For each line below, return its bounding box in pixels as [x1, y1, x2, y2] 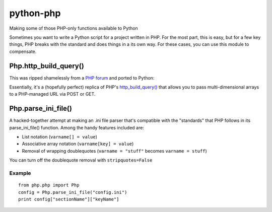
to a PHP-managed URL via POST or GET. [9, 91, 96, 97]
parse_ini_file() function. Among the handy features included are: [9, 124, 145, 130]
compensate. [9, 48, 37, 54]
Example [9, 170, 31, 177]
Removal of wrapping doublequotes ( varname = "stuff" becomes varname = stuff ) [22, 148, 208, 154]
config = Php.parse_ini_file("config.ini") [18, 189, 127, 195]
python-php [9, 8, 61, 19]
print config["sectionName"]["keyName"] [18, 196, 119, 202]
